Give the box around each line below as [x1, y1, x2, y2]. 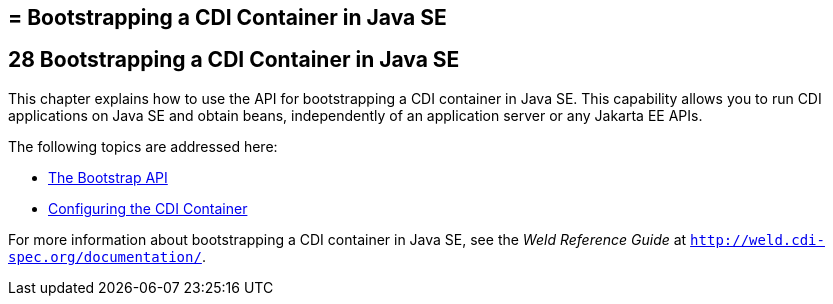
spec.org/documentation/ [8, 248, 202, 265]
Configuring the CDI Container [48, 199, 248, 217]
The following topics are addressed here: [8, 137, 278, 155]
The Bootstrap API [48, 168, 168, 186]
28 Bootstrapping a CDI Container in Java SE [8, 47, 460, 73]
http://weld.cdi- [690, 231, 825, 248]
